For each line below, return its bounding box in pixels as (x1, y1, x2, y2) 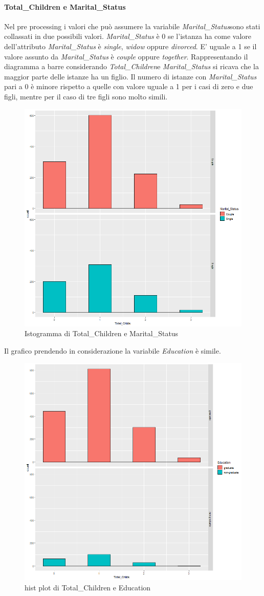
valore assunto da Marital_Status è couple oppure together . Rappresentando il (4, 51, 248, 61)
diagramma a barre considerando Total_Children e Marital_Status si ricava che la (4, 61, 259, 72)
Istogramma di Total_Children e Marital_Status (25, 328, 179, 339)
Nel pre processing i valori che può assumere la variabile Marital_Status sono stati (4, 20, 260, 31)
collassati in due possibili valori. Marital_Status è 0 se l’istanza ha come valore (4, 31, 252, 42)
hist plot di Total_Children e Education (25, 582, 151, 592)
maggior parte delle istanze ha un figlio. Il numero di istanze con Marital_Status (4, 71, 257, 81)
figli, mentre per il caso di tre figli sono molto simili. (4, 91, 168, 101)
